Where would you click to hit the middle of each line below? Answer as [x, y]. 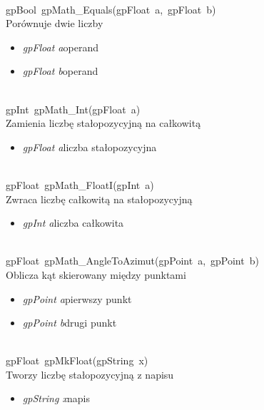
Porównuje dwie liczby [55, 23]
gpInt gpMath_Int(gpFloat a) [73, 109]
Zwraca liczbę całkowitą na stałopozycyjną [99, 199]
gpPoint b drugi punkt [70, 323]
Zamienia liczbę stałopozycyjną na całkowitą [103, 123]
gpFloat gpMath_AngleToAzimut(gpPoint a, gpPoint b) [132, 261]
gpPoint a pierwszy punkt [77, 298]
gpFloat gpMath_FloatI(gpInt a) [80, 184]
